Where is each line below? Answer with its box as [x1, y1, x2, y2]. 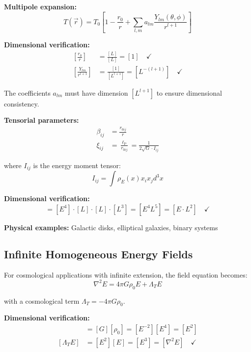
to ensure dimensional [156, 87, 222, 98]
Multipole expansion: [4, 1, 77, 11]
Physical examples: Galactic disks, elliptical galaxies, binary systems [4, 222, 218, 232]
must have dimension [64, 87, 128, 98]
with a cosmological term [4, 295, 80, 306]
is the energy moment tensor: [33, 160, 121, 170]
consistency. [4, 98, 39, 108]
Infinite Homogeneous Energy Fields [4, 246, 193, 261]
